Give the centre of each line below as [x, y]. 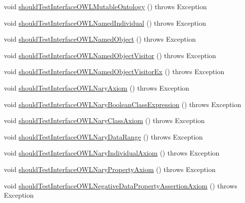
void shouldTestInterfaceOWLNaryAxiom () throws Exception [97, 87]
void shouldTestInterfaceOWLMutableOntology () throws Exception [105, 6]
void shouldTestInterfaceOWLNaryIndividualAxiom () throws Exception [112, 153]
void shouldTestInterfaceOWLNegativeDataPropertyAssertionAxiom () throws [121, 185]
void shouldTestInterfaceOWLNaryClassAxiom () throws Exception [105, 120]
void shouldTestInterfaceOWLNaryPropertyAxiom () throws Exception [110, 169]
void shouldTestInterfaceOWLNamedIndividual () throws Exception [105, 23]
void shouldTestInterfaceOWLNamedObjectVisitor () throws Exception [110, 55]
